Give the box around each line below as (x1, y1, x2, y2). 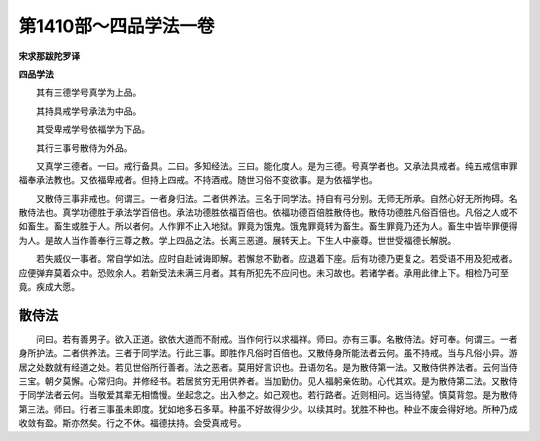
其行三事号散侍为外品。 (35, 141, 133, 154)
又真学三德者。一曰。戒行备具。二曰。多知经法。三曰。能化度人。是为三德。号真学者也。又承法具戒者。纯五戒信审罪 (35, 160, 518, 172)
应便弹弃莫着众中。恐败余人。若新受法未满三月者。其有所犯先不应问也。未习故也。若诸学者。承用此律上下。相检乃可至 (18, 266, 509, 279)
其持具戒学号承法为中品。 (35, 105, 142, 117)
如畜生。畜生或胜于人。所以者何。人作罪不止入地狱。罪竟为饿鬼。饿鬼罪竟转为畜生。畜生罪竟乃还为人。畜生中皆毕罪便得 (18, 220, 518, 232)
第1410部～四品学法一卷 (18, 15, 215, 37)
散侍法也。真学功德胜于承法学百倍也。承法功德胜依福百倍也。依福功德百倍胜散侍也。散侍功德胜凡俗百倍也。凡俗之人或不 (18, 206, 518, 219)
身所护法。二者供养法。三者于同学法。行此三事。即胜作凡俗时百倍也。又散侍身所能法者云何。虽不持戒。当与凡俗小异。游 (18, 347, 518, 359)
